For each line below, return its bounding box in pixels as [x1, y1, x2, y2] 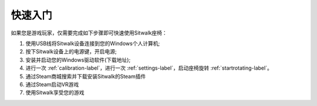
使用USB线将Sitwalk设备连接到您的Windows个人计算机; [25, 40, 160, 47]
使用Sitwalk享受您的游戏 [25, 89, 85, 96]
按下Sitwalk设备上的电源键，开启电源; [25, 48, 117, 55]
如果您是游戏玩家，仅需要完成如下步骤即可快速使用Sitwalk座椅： [11, 29, 167, 36]
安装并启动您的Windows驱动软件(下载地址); [25, 56, 131, 63]
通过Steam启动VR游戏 [25, 81, 79, 88]
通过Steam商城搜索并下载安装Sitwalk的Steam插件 [25, 73, 146, 80]
